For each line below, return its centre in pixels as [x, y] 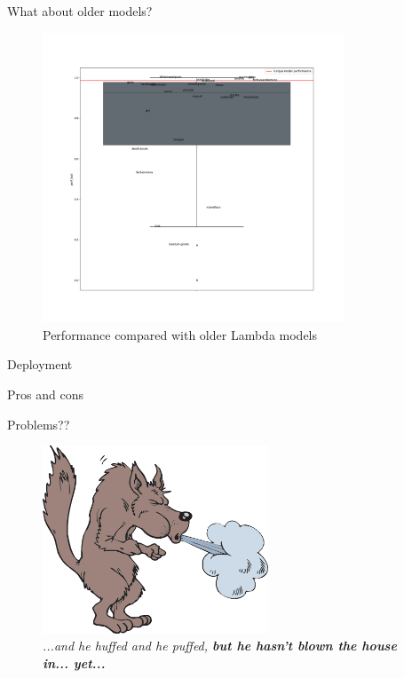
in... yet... [74, 662]
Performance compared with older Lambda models [180, 334]
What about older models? [80, 11]
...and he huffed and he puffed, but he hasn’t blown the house [220, 646]
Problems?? [39, 424]
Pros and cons [45, 394]
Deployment [40, 364]
